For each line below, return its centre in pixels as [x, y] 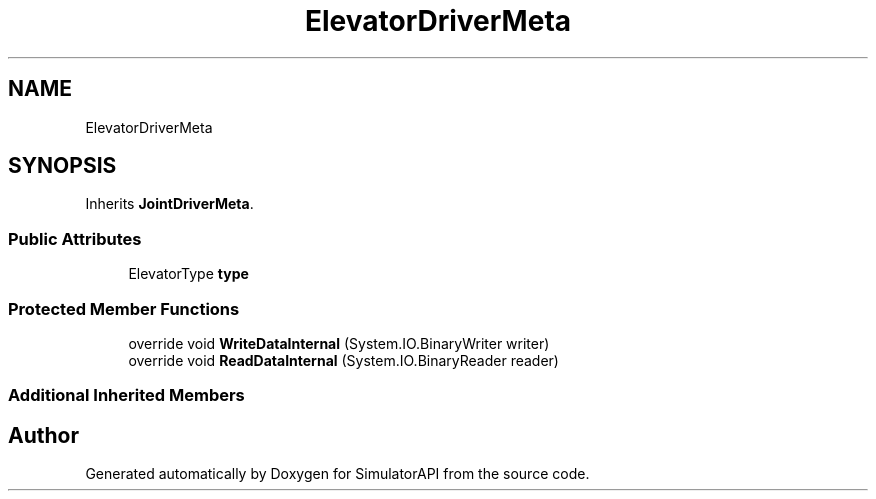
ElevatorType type [188, 274]
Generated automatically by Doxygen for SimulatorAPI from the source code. [337, 474]
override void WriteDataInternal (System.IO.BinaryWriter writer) [339, 343]
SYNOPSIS [62, 166]
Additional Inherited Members [126, 395]
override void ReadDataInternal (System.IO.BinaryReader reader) [343, 360]
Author [43, 435]
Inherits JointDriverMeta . [169, 204]
